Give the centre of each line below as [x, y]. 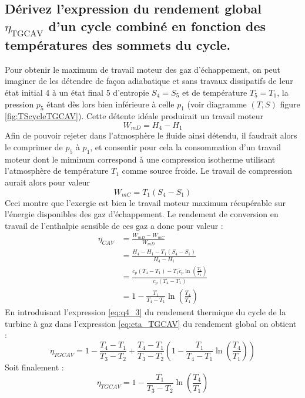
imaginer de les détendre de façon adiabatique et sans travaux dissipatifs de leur [149, 81]
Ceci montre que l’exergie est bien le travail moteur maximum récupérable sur [145, 202]
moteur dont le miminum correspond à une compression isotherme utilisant [140, 159]
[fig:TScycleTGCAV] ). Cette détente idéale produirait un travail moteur [134, 116]
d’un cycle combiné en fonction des [157, 26]
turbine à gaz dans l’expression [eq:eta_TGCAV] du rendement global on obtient [151, 323]
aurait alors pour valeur [47, 182]
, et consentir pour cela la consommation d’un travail [185, 147]
